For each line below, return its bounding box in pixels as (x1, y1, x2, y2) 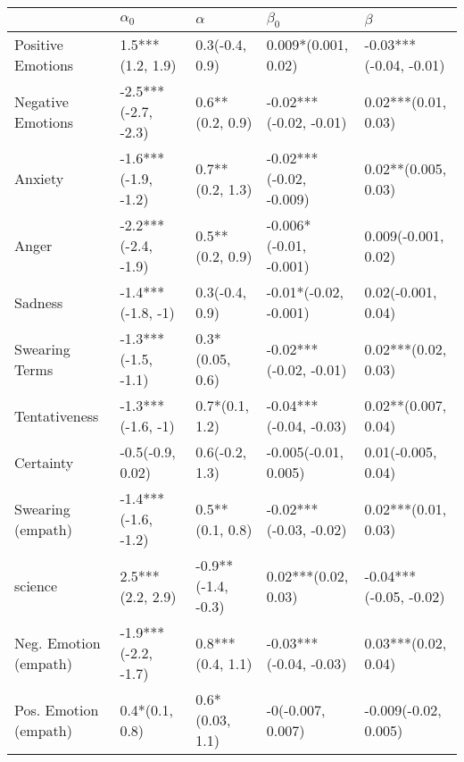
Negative (14, 90, 69, 112)
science (14, 575, 58, 597)
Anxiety (14, 168, 64, 189)
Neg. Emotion (14, 632, 101, 653)
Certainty (14, 451, 74, 473)
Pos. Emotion (14, 699, 99, 720)
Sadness (14, 291, 63, 313)
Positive (14, 34, 63, 55)
